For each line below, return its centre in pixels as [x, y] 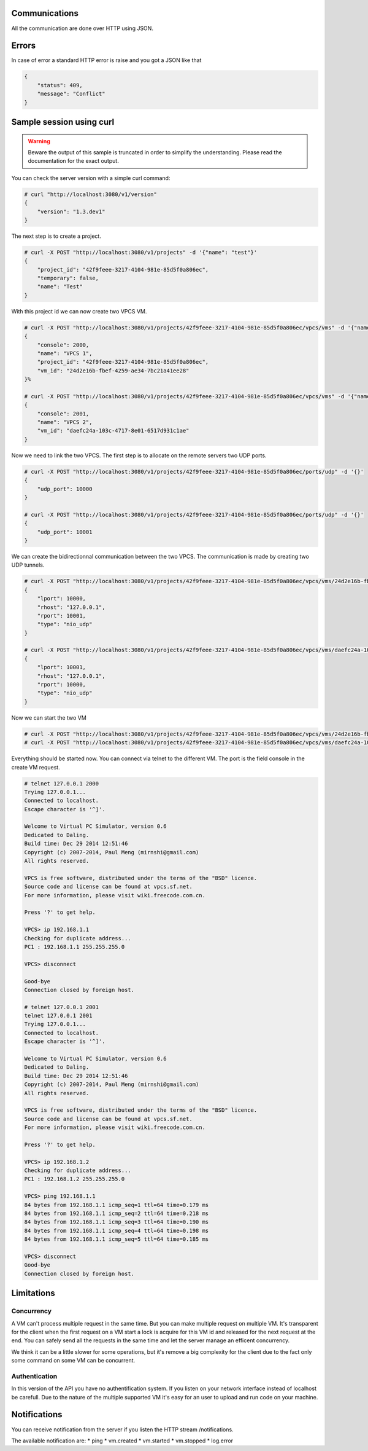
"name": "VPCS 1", [65, 353]
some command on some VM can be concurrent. [73, 1361]
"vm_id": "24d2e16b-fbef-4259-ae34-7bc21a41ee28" [113, 371]
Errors [24, 46]
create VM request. [36, 767]
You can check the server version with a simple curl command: [91, 178]
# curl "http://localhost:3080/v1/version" [91, 194]
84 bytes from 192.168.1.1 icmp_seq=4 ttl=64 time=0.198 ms [117, 1230]
